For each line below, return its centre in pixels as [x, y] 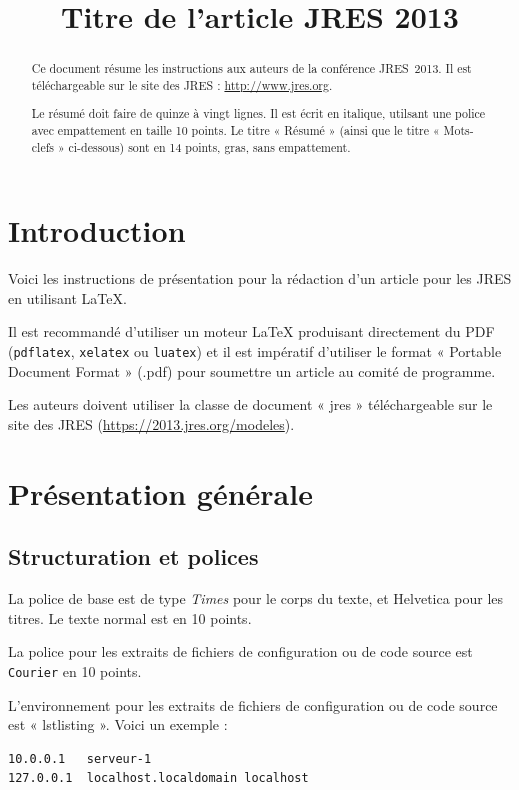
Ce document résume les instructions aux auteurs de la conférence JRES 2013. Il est [251, 68]
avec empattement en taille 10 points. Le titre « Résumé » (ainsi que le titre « [235, 130]
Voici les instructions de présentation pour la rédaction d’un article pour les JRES [260, 278]
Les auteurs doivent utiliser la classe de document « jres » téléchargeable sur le [250, 404]
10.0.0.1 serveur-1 [80, 758]
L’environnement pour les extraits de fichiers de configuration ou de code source [253, 704]
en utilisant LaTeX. [67, 297]
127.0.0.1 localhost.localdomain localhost [158, 778]
